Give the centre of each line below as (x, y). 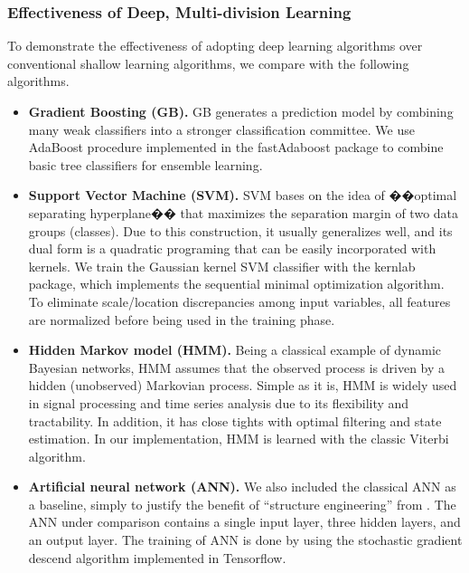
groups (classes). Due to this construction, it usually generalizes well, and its (240, 230)
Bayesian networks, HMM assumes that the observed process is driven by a (237, 367)
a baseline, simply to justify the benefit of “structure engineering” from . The (242, 504)
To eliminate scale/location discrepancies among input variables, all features (239, 301)
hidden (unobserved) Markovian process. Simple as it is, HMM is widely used (243, 385)
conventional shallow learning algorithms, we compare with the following (208, 63)
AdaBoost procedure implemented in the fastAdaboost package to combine (236, 147)
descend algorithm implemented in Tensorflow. (157, 557)
